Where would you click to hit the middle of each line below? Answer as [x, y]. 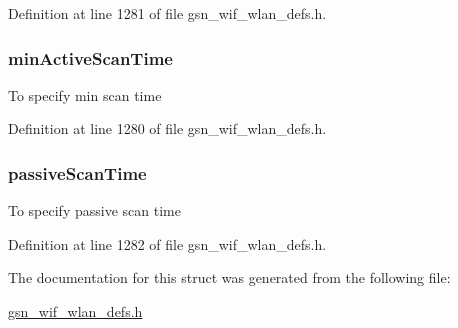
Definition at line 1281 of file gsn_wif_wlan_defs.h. [167, 13]
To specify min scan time [85, 94]
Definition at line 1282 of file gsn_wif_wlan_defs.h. [167, 243]
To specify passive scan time [94, 210]
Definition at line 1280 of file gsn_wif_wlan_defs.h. [167, 128]
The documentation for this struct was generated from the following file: [229, 277]
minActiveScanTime [90, 57]
